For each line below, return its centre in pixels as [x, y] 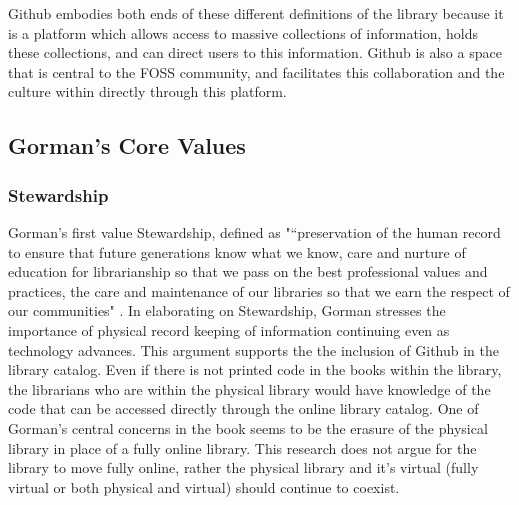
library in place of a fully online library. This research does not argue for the [242, 447]
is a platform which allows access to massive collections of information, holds [243, 32]
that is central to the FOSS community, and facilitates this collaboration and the [256, 71]
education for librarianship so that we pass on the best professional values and [248, 271]
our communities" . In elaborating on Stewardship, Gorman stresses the [227, 310]
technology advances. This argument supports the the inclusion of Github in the [253, 349]
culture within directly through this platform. [147, 91]
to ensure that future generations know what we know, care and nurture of [237, 251]
